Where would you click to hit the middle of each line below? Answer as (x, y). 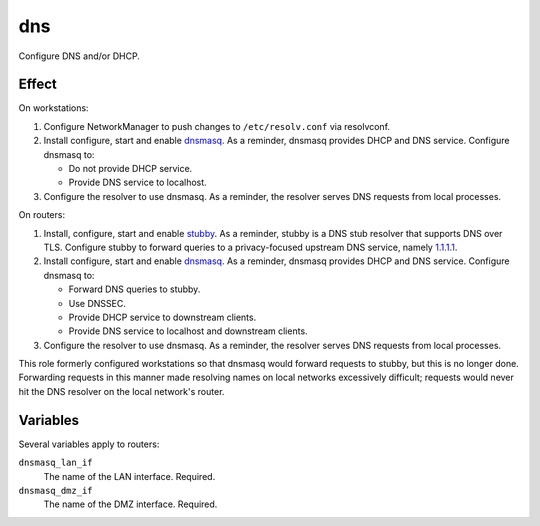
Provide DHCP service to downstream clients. (162, 317)
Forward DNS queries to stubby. (134, 289)
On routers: (41, 215)
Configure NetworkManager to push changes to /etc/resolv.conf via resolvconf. (216, 126)
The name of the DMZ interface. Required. (130, 504)
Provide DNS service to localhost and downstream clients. (188, 331)
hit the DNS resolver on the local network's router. (121, 391)
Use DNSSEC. (97, 303)
